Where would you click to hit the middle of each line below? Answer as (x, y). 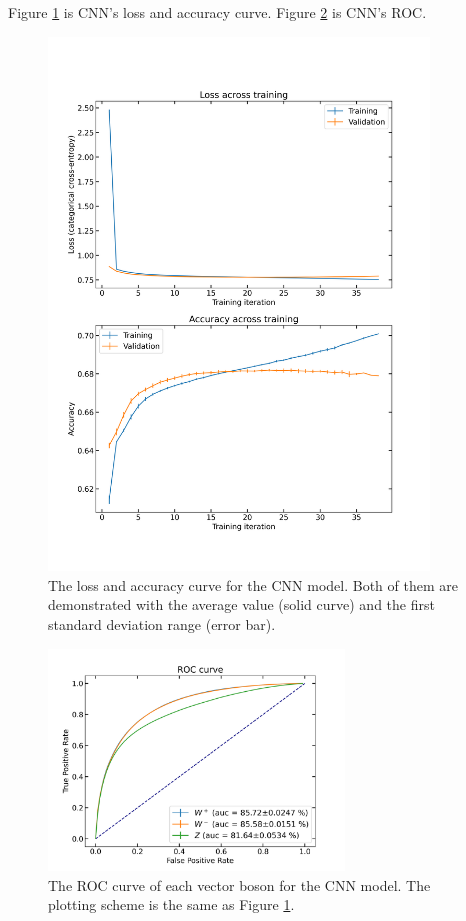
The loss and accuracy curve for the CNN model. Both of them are (253, 584)
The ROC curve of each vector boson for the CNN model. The (239, 884)
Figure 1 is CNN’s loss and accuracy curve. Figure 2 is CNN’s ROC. (217, 12)
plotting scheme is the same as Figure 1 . (171, 904)
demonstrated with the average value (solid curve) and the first (241, 604)
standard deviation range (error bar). (162, 623)
